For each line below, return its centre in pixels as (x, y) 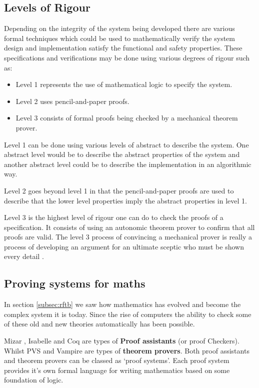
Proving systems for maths (75, 283)
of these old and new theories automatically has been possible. (99, 324)
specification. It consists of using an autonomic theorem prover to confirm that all (129, 227)
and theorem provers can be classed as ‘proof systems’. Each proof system (117, 360)
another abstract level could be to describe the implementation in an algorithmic (128, 164)
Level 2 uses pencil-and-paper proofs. (72, 101)
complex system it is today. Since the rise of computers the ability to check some (128, 314)
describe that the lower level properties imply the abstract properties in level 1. (125, 200)
